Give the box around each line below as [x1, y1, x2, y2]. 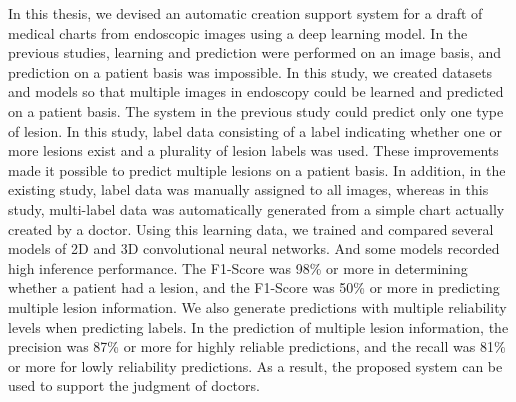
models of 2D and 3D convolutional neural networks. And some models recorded [8, 238, 500, 259]
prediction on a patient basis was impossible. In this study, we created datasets [8, 61, 493, 82]
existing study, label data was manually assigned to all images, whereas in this [8, 179, 489, 200]
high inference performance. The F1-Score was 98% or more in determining [8, 257, 468, 278]
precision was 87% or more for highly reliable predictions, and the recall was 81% [8, 336, 506, 357]
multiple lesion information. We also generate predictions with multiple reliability [8, 296, 507, 317]
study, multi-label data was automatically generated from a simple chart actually [8, 198, 505, 219]
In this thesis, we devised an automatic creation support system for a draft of [8, 3, 483, 23]
